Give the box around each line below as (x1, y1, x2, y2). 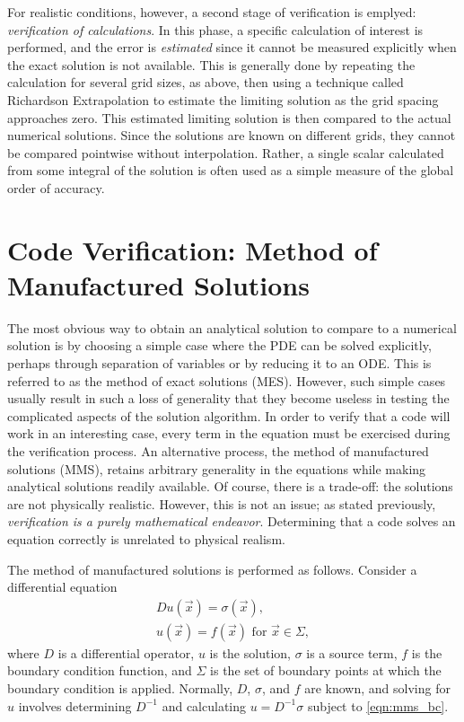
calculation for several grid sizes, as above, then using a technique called (7, 73, 404, 92)
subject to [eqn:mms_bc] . (307, 696, 449, 715)
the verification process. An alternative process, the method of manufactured (7, 442, 429, 460)
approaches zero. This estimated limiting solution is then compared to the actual (7, 108, 451, 127)
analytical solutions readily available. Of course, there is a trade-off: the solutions (7, 477, 453, 496)
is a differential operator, (57, 643, 195, 662)
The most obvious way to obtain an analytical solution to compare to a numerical (7, 318, 457, 337)
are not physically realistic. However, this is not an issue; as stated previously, (7, 494, 436, 513)
